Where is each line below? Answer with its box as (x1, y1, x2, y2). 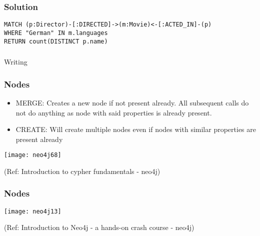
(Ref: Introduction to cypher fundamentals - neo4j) (4, 165, 160, 176)
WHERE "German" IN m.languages (4, 29, 108, 36)
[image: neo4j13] (4, 207, 61, 215)
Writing (4, 56, 27, 67)
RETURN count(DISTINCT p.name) (4, 37, 108, 45)
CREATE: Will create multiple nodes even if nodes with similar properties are (15, 124, 256, 134)
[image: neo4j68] (4, 151, 61, 159)
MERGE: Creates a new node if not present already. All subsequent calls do (15, 97, 249, 107)
